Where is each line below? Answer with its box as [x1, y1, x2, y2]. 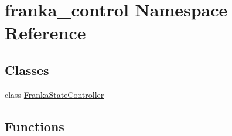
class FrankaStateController [5, 88, 104, 100]
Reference [5, 21, 86, 45]
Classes [5, 60, 49, 79]
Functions [5, 117, 64, 135]
